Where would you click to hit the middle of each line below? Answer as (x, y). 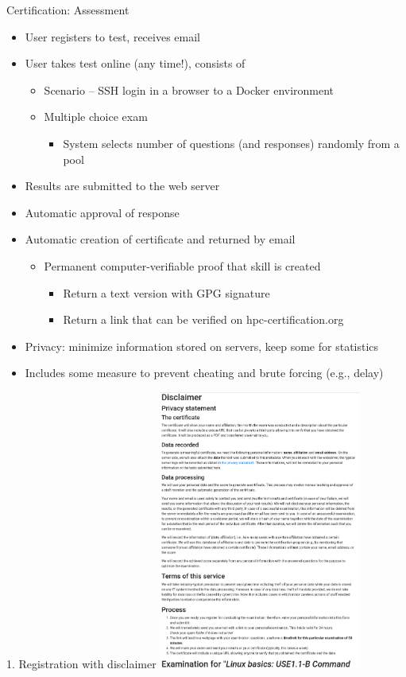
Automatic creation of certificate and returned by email (160, 239)
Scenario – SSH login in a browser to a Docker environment (189, 89)
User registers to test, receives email (112, 36)
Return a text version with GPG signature (166, 292)
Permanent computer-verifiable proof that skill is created (182, 265)
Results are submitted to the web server (122, 186)
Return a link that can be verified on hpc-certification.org (203, 319)
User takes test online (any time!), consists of (135, 63)
